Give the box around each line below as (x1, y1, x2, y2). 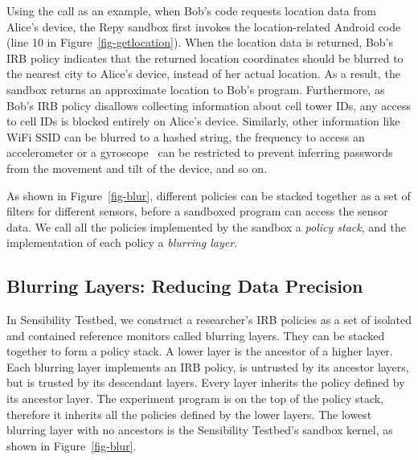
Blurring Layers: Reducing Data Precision (6, 273, 363, 298)
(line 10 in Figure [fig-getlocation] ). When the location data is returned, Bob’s (6, 34, 393, 51)
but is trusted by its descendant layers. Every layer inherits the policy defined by (6, 374, 405, 391)
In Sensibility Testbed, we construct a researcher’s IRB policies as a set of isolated (6, 311, 412, 328)
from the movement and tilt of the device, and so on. (6, 159, 268, 176)
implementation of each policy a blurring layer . (6, 234, 238, 251)
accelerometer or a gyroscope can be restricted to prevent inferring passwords (6, 144, 393, 161)
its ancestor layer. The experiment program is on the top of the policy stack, (6, 390, 384, 407)
